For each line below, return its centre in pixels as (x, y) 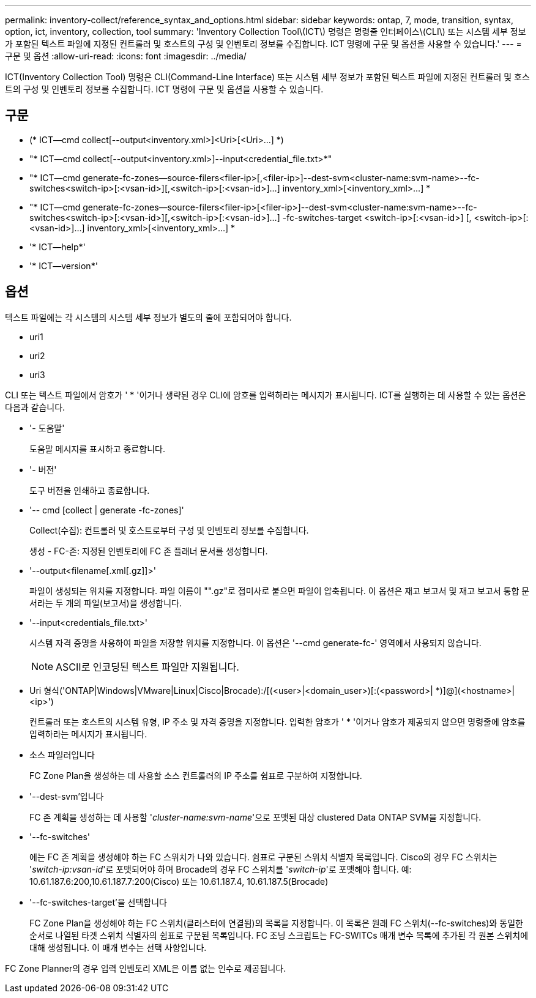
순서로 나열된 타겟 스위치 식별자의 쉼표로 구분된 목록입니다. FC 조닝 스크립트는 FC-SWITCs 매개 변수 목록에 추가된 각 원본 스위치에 (279, 935)
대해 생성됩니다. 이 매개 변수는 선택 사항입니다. (118, 947)
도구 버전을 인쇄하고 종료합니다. (90, 490)
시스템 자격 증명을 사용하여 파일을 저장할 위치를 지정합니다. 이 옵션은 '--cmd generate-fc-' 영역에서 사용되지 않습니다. (255, 642)
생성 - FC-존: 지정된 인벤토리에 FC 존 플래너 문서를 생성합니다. (149, 551)
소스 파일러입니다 (62, 754)
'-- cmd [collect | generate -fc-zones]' (107, 510)
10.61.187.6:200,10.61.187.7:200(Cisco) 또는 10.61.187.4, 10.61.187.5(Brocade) (179, 881)
